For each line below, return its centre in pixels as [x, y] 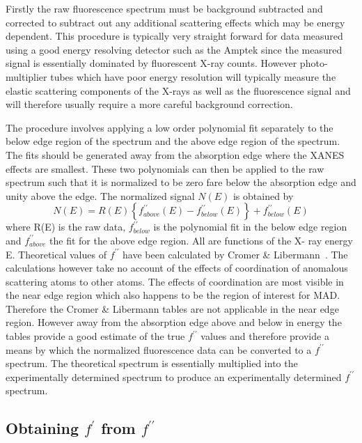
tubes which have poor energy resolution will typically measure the [193, 76]
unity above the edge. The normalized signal [100, 195]
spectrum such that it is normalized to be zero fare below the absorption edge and [181, 182]
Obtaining [42, 428]
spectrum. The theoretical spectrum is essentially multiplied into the [152, 363]
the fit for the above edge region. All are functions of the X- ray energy [201, 240]
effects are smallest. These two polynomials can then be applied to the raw [165, 168]
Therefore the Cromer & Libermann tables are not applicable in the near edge [172, 308]
